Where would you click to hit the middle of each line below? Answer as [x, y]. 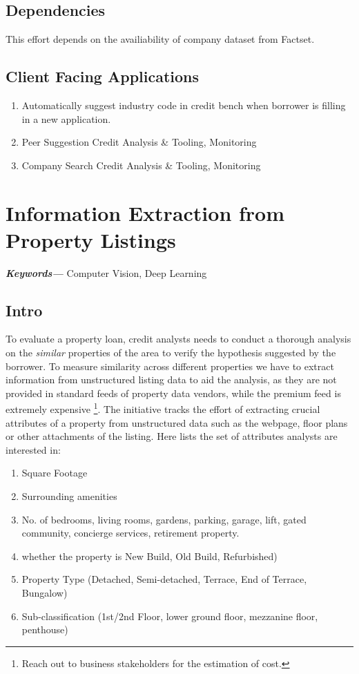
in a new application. [66, 118]
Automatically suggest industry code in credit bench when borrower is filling [184, 105]
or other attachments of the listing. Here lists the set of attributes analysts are [172, 436]
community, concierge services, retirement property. [130, 533]
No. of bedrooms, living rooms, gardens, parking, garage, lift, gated [164, 519]
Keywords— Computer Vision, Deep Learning [106, 272]
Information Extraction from [145, 212]
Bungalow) [45, 593]
